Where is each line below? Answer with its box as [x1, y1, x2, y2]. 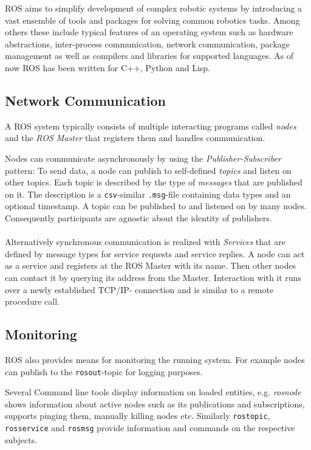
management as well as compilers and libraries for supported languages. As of [5, 49, 294, 62]
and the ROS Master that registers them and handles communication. [5, 131, 265, 144]
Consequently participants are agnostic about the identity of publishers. [5, 211, 272, 224]
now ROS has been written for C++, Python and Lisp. [5, 61, 211, 74]
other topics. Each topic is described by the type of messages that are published [5, 176, 302, 189]
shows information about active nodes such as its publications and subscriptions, [5, 397, 305, 410]
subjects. [5, 433, 38, 446]
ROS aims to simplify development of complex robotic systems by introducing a [5, 2, 302, 14]
